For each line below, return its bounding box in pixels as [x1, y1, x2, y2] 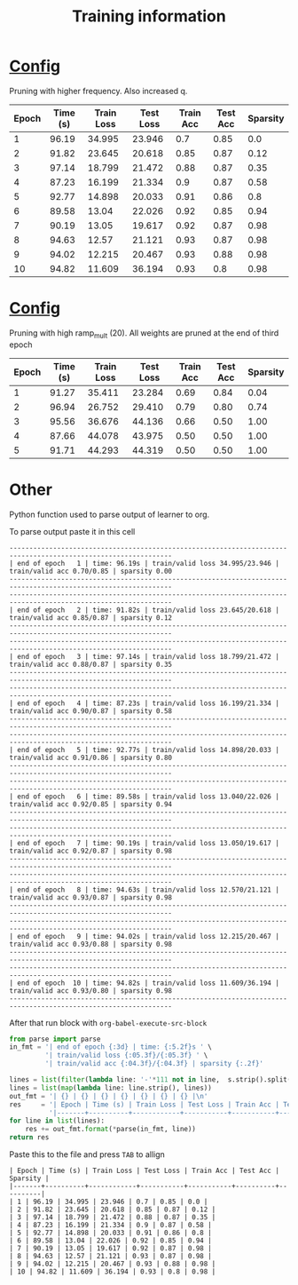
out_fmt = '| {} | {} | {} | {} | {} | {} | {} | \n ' [9, 1091, 208, 1100]
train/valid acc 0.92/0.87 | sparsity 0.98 [9, 846, 173, 855]
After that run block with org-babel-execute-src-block [9, 1017, 208, 1027]
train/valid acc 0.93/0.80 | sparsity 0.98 [9, 986, 173, 995]
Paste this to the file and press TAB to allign [9, 1149, 166, 1160]
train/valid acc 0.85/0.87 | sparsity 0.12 [9, 613, 173, 623]
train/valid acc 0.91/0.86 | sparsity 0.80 [9, 753, 173, 762]
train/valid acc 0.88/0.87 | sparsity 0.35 [9, 660, 173, 669]
